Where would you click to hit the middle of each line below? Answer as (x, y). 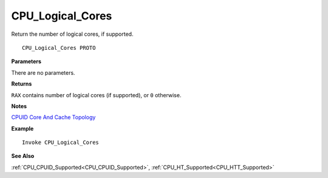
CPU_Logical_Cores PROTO (59, 48)
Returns (22, 84)
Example (22, 128)
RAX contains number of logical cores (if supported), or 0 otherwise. (96, 95)
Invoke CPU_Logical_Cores (61, 142)
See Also (23, 156)
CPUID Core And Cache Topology (53, 117)
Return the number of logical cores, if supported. (72, 34)
